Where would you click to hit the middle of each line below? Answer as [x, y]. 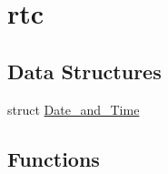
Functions [54, 158]
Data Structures [84, 71]
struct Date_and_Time [74, 109]
